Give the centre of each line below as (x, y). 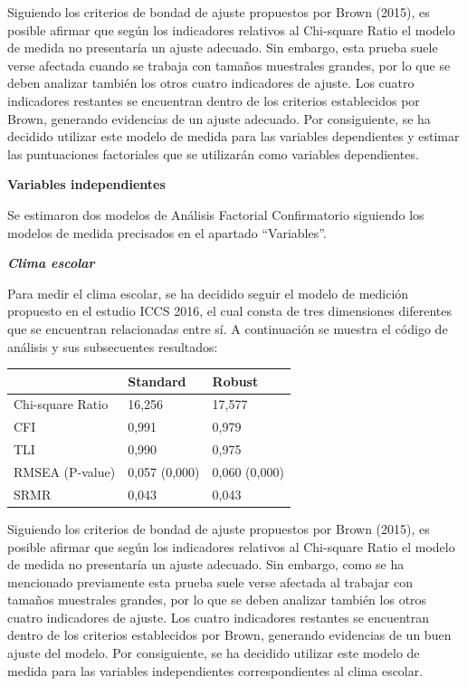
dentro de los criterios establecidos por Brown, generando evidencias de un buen (229, 635)
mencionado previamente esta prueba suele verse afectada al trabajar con (210, 581)
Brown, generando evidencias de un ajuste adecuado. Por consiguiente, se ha (219, 118)
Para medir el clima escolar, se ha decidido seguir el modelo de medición (208, 293)
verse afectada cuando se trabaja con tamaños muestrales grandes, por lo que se (229, 65)
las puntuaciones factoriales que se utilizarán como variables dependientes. (213, 153)
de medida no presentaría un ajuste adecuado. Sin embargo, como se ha (206, 564)
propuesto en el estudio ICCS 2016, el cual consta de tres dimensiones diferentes (229, 311)
